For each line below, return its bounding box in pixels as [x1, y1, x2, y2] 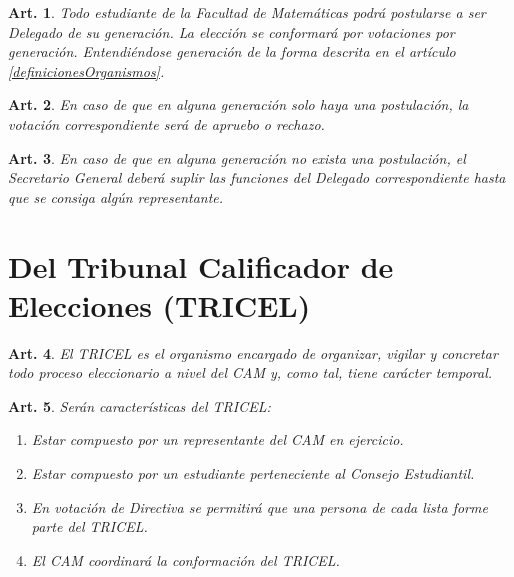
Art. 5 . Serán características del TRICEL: [8, 395, 271, 416]
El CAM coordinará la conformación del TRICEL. [31, 549, 340, 570]
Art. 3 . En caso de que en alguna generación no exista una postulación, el [8, 147, 466, 168]
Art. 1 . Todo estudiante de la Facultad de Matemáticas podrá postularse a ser [8, 2, 486, 22]
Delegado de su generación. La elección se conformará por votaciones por [8, 21, 455, 42]
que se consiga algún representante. [8, 186, 224, 207]
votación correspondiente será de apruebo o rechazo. [8, 113, 325, 134]
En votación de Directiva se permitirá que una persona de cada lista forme [31, 496, 488, 517]
